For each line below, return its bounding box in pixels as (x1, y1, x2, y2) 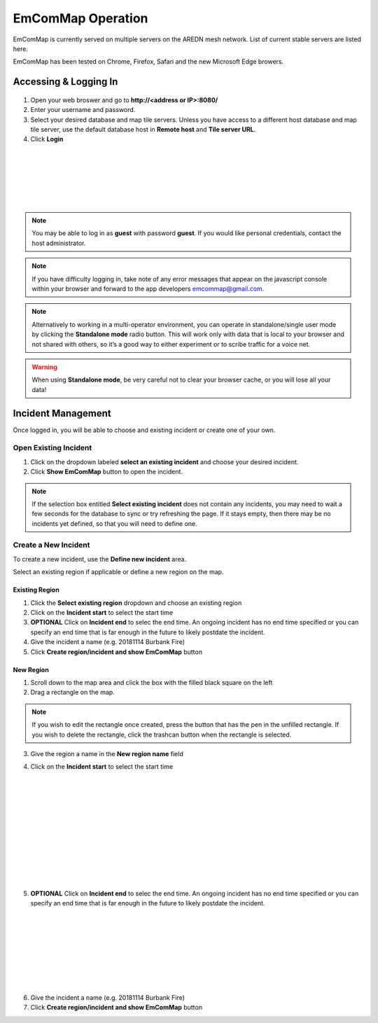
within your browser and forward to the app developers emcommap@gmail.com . (31, 284, 265, 293)
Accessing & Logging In (13, 76, 118, 88)
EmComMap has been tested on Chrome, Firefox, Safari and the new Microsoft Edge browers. (13, 57, 284, 66)
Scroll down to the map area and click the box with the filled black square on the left (30, 678, 273, 686)
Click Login (30, 135, 64, 144)
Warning (31, 363, 57, 371)
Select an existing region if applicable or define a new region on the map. (13, 568, 224, 576)
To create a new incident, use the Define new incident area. (13, 555, 187, 563)
